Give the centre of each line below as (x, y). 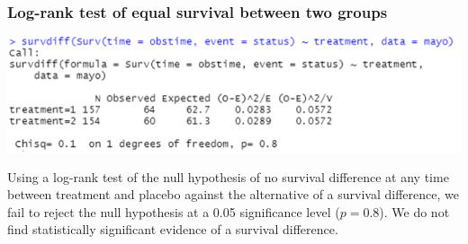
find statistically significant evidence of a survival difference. (173, 229)
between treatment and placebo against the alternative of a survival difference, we (233, 194)
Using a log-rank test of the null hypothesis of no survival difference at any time (228, 176)
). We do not (414, 211)
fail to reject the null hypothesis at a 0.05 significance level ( (174, 211)
